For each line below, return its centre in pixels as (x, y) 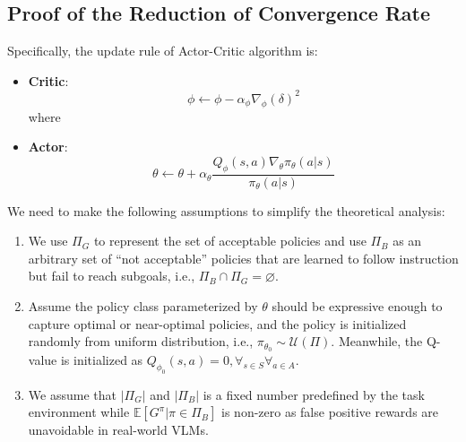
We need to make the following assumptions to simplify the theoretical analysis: (226, 210)
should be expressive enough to (357, 306)
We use (48, 241)
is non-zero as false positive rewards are (330, 412)
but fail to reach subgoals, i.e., (112, 276)
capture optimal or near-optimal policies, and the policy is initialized (217, 323)
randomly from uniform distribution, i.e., (141, 341)
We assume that (72, 394)
